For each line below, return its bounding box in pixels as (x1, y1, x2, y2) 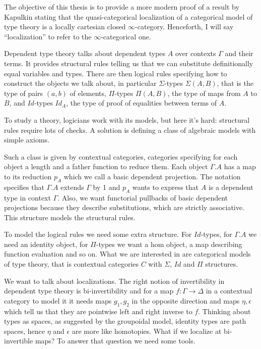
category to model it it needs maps (4, 295, 112, 306)
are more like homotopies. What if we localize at (72, 325, 222, 336)
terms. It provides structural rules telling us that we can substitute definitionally (4, 58, 253, 68)
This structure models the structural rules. (4, 212, 136, 222)
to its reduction (4, 171, 52, 181)
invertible (4, 335, 33, 346)
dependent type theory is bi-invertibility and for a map (4, 285, 174, 296)
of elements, (70, 87, 106, 98)
